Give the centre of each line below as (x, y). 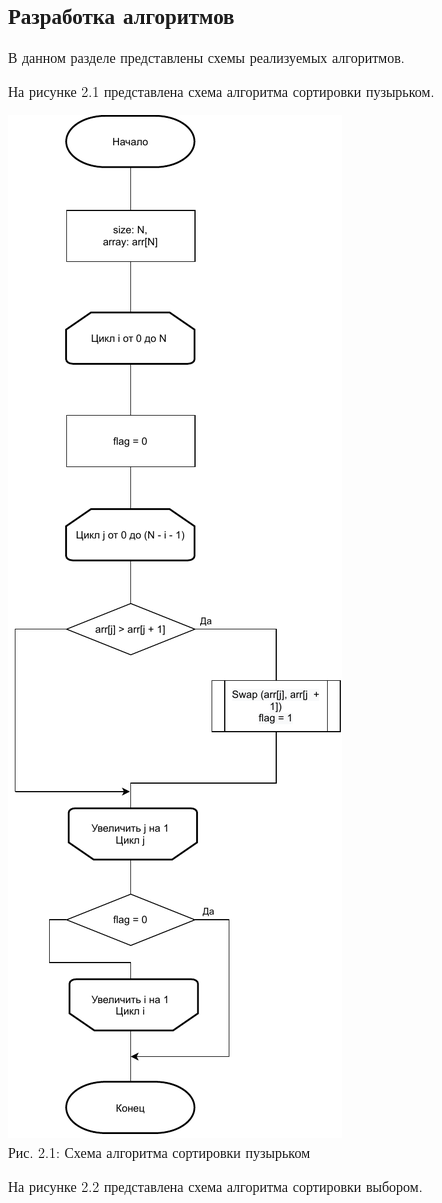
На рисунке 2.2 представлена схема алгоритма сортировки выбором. (215, 1185)
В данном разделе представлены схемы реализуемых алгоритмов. (206, 57)
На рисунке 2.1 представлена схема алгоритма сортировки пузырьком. (221, 90)
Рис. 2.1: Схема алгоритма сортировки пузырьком (159, 1151)
